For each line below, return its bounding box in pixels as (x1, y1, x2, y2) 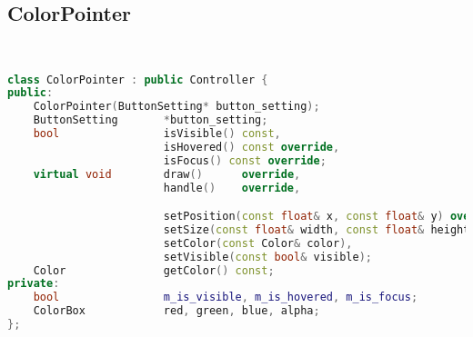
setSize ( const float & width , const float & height (163, 223, 470, 236)
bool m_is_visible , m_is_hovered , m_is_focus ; (33, 291, 418, 304)
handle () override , (163, 181, 301, 194)
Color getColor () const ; (33, 263, 275, 277)
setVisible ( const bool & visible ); (163, 250, 372, 263)
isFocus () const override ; (163, 154, 327, 167)
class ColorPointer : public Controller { (7, 73, 268, 86)
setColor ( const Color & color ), (163, 236, 353, 250)
